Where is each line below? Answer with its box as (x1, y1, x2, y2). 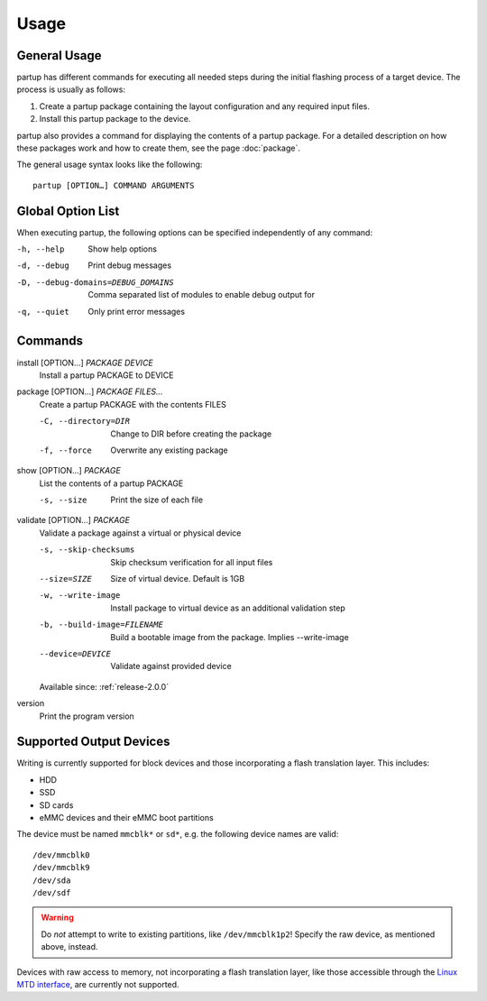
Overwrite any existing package (110, 445, 229, 455)
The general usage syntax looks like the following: (16, 159, 203, 170)
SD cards (39, 799, 74, 811)
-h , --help (16, 244, 65, 254)
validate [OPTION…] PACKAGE (16, 515, 131, 526)
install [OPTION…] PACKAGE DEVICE (16, 357, 153, 368)
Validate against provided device (110, 661, 232, 672)
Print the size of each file (110, 494, 203, 505)
